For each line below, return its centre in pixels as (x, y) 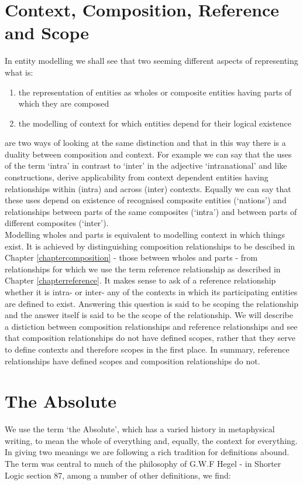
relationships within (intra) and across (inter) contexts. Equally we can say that (148, 188)
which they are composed (64, 103)
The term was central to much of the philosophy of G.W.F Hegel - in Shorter (143, 464)
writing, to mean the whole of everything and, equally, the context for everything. (151, 440)
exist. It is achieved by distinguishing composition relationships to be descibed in (150, 246)
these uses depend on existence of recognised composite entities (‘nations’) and (146, 200)
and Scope (47, 33)
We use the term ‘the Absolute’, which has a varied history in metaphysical (140, 429)
